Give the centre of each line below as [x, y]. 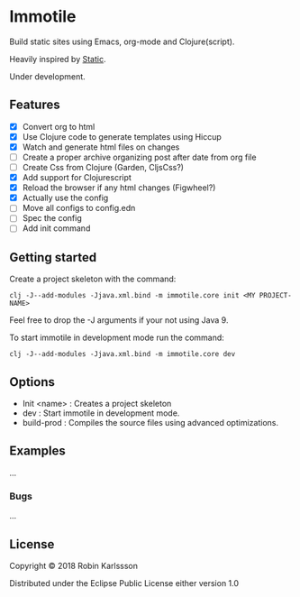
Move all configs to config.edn [79, 208]
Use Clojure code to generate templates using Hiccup [122, 136]
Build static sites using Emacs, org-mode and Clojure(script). [122, 41]
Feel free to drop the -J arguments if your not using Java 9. [119, 320]
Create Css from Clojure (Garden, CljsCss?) [103, 167]
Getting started [53, 257]
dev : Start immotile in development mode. [101, 413]
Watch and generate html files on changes [101, 147]
